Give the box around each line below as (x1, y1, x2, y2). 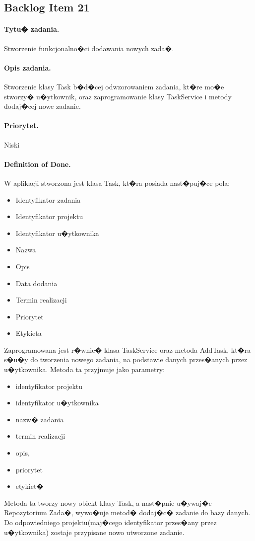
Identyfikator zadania (15, 194, 81, 205)
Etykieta (15, 328, 42, 338)
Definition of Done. (4, 158, 71, 169)
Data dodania (15, 278, 58, 288)
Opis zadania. (4, 62, 51, 73)
